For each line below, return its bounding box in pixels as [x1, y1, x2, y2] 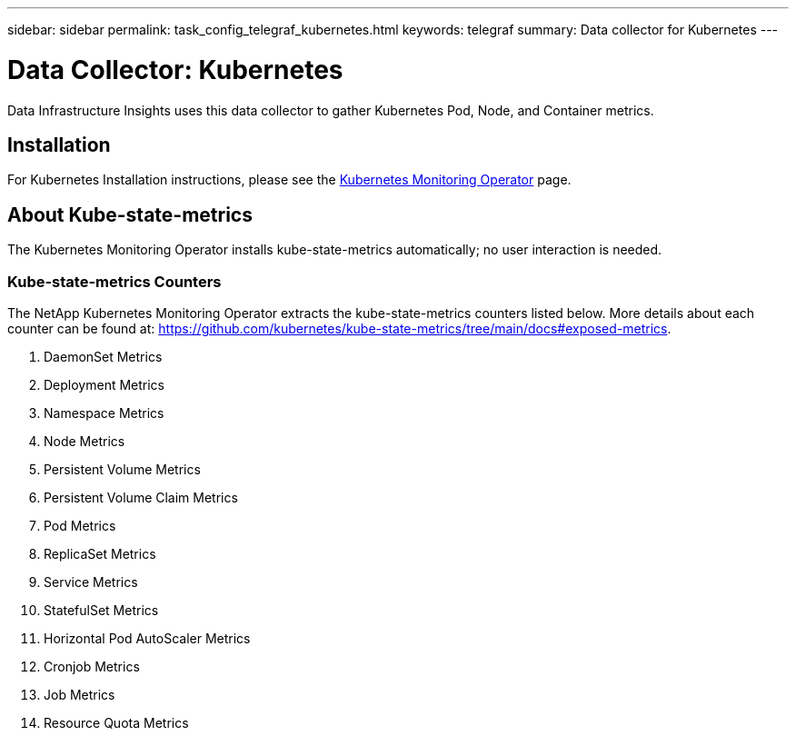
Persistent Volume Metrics [44, 461, 201, 477]
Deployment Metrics [44, 376, 165, 393]
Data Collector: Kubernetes [7, 54, 343, 85]
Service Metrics [44, 573, 138, 590]
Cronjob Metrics [44, 658, 140, 674]
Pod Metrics [44, 517, 116, 533]
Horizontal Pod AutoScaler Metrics [44, 630, 251, 646]
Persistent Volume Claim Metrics [44, 489, 238, 505]
